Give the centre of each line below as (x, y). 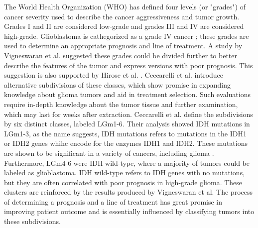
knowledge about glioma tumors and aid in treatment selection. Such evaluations (127, 94)
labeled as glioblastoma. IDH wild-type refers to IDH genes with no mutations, (125, 172)
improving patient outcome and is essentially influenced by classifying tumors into (129, 211)
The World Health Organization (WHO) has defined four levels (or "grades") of (125, 6)
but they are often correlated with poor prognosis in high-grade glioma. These (123, 182)
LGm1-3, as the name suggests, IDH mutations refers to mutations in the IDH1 (125, 133)
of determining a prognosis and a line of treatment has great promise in (113, 201)
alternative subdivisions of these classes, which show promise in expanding (117, 84)
